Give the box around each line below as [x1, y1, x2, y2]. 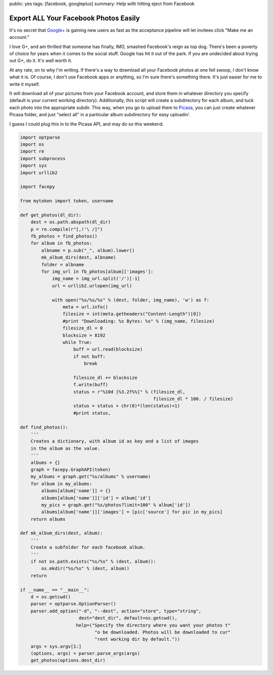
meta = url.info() [62, 304, 108, 310]
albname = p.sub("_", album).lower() [41, 248, 135, 253]
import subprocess [20, 156, 66, 161]
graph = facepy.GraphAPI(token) [30, 466, 111, 472]
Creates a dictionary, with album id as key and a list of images [30, 439, 199, 444]
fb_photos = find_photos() [30, 233, 98, 239]
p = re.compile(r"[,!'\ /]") [30, 226, 103, 232]
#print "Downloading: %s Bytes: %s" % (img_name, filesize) [62, 318, 215, 324]
